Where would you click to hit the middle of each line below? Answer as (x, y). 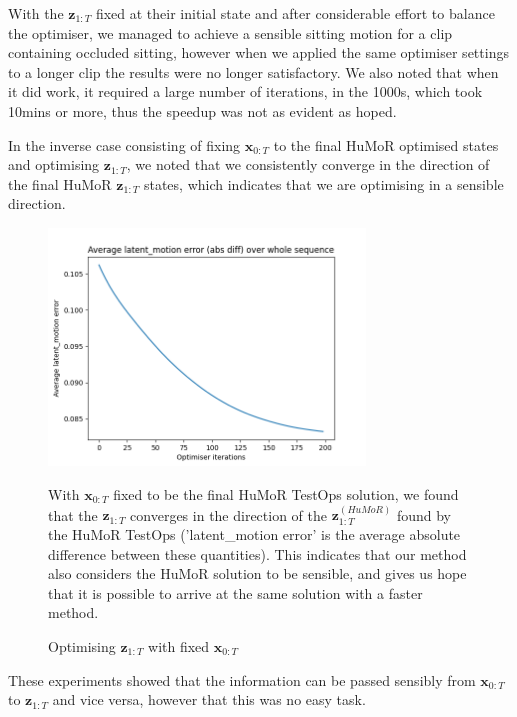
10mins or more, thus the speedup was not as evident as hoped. (202, 110)
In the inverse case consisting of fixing (124, 144)
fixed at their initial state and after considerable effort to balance (295, 13)
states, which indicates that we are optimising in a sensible (323, 183)
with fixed (179, 646)
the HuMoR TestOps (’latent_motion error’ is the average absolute (254, 534)
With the (36, 13)
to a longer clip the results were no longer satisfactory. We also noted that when (253, 71)
